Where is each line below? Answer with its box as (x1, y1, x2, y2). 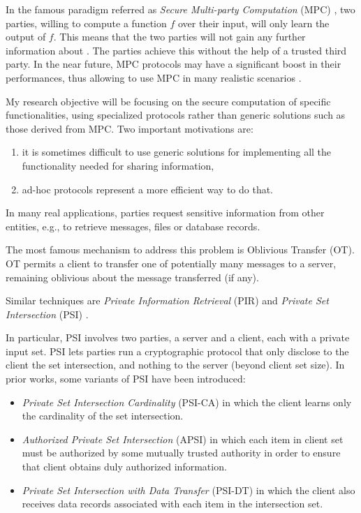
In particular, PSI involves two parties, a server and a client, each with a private (6, 330, 350, 345)
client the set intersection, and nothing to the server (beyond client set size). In (6, 357, 345, 372)
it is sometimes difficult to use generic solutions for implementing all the (22, 144, 332, 159)
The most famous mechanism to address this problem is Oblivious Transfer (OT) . (6, 242, 355, 257)
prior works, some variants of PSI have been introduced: (6, 371, 246, 386)
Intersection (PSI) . (6, 306, 89, 321)
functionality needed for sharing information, (22, 158, 214, 172)
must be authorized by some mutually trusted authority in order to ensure (22, 445, 341, 460)
